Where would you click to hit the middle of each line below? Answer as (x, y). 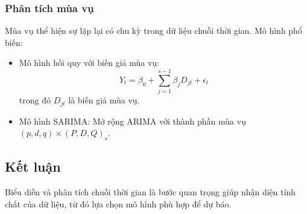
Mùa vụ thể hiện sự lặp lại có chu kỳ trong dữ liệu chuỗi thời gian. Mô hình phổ (153, 31)
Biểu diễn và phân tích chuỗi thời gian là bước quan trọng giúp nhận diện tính (150, 192)
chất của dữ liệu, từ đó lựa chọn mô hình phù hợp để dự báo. (118, 203)
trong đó (35, 100)
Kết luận (33, 167)
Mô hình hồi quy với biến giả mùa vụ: (89, 63)
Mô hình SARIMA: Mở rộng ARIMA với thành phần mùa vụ (132, 121)
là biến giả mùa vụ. (104, 100)
